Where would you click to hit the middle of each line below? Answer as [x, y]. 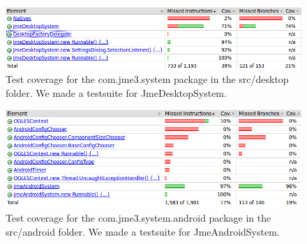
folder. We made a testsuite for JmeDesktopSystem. [116, 92]
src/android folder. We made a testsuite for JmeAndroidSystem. [143, 231]
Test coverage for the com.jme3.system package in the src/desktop [147, 79]
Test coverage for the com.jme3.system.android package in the [138, 218]
